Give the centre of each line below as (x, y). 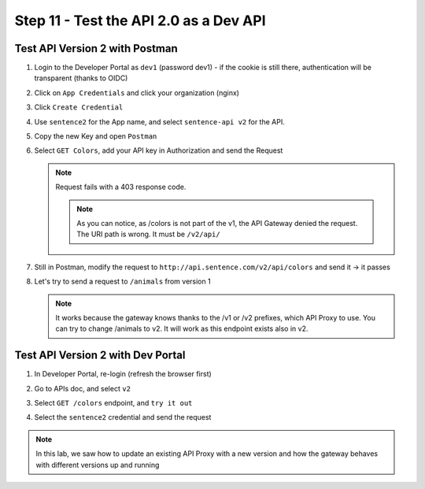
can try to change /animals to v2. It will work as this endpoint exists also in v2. (182, 329)
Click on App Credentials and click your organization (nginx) (137, 93)
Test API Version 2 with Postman (96, 48)
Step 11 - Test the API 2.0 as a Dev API (140, 20)
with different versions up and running (98, 465)
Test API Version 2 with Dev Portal (100, 356)
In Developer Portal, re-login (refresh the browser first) (123, 374)
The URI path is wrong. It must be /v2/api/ (148, 234)
